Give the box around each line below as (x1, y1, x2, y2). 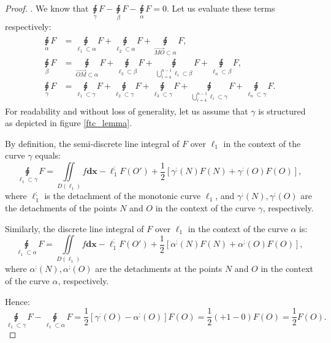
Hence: (5, 295, 30, 307)
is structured (258, 104, 306, 117)
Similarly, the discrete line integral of (5, 222, 144, 235)
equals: (35, 149, 61, 162)
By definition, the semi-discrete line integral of (5, 137, 180, 149)
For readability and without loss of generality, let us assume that (5, 104, 248, 117)
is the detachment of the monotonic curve (44, 189, 201, 202)
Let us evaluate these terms (172, 2, 275, 14)
